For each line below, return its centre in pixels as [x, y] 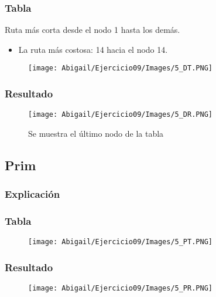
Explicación [32, 194]
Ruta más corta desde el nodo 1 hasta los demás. [92, 30]
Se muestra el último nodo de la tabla [96, 133]
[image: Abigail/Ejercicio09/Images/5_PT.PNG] [120, 242]
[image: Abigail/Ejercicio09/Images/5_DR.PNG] [120, 115]
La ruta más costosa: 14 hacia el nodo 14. [93, 49]
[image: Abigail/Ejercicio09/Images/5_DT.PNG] [120, 68]
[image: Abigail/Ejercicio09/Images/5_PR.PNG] [120, 288]
